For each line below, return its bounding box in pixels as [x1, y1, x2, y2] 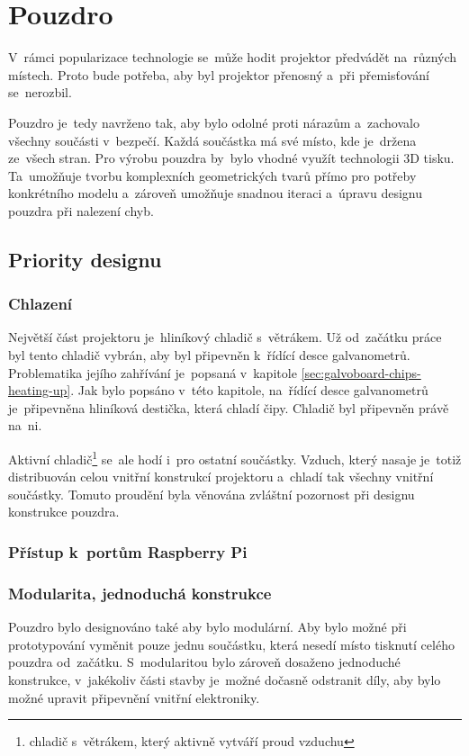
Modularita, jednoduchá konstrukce [8, 581, 272, 604]
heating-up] [8, 381, 71, 400]
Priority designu [8, 245, 162, 273]
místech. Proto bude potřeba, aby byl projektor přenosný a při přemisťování [8, 65, 429, 84]
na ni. [8, 416, 42, 435]
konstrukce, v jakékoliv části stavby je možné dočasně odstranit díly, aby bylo [8, 670, 441, 688]
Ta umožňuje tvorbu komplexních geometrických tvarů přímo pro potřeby [8, 166, 417, 184]
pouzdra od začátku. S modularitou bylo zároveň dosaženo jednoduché [8, 652, 401, 671]
